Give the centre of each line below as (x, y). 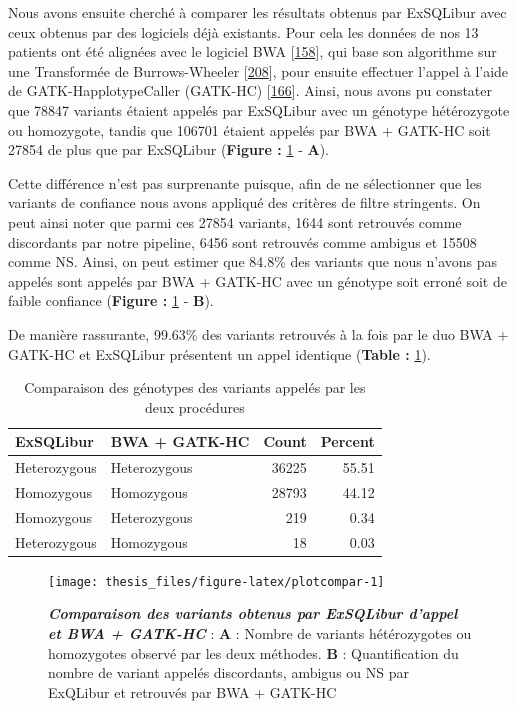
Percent (347, 441)
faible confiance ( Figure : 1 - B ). (111, 300)
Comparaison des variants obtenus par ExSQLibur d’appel (253, 613)
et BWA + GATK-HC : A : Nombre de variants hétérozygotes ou (260, 633)
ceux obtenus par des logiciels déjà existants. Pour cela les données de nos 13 (243, 31)
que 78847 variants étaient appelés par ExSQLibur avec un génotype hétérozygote (259, 109)
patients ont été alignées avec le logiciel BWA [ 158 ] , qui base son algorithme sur (252, 51)
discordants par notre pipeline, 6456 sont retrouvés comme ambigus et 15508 (242, 241)
